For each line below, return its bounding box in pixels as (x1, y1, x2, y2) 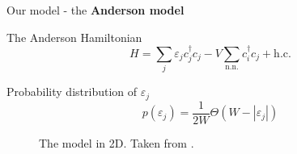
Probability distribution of (6, 83, 138, 100)
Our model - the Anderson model (6, 2, 185, 18)
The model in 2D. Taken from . (39, 134, 194, 151)
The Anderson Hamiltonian (6, 28, 142, 45)
